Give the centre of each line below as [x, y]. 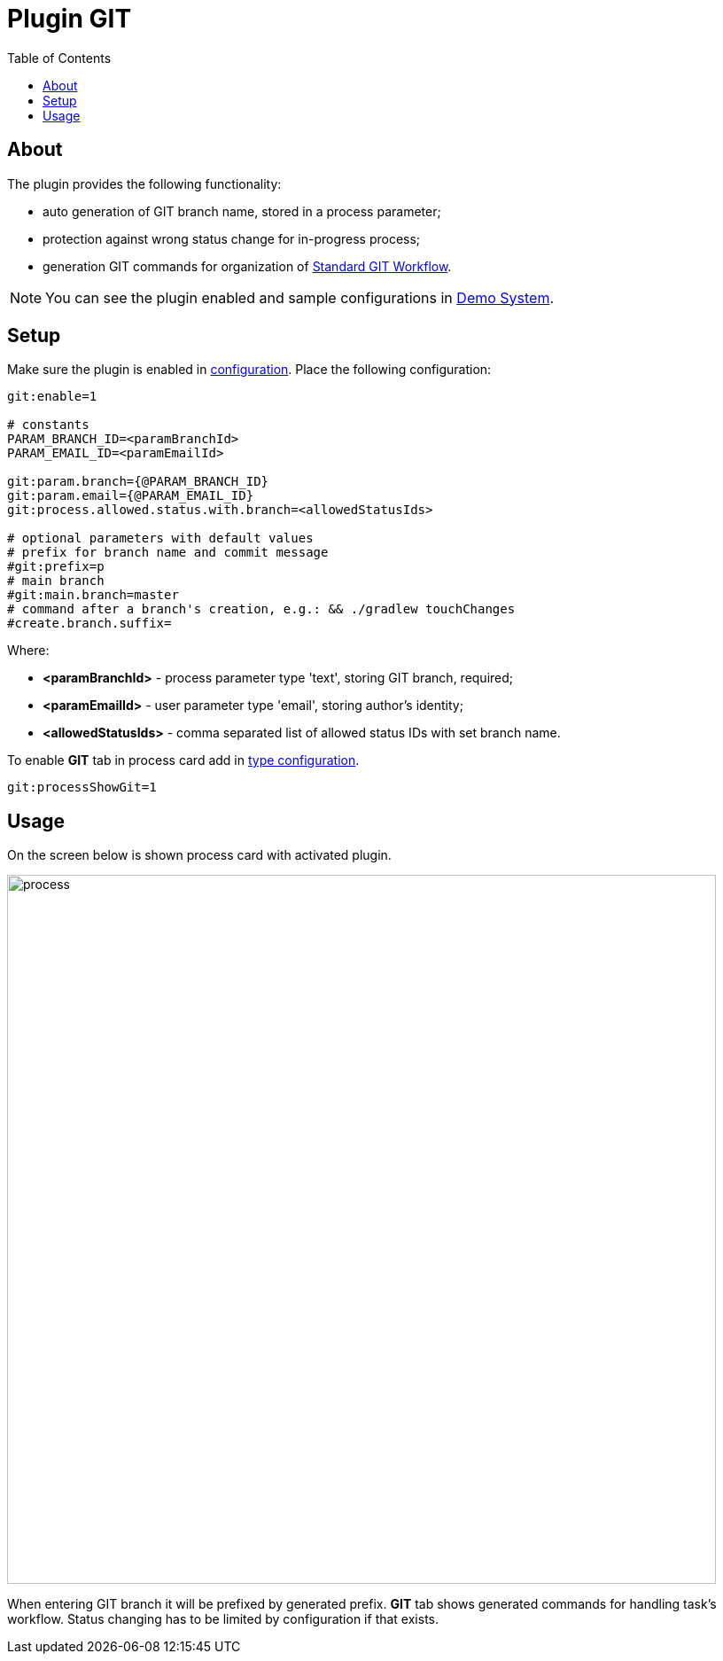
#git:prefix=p [56, 567]
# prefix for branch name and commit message [168, 553]
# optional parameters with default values [160, 538]
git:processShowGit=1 [82, 788]
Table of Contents [59, 58]
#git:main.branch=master [93, 595]
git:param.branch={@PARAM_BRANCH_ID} [138, 482]
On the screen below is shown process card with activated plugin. [199, 855]
